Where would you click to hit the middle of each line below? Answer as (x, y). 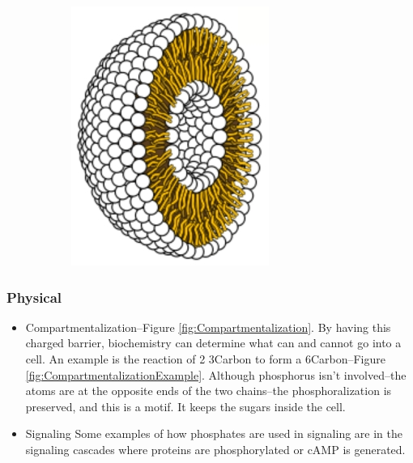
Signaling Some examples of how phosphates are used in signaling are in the (214, 433)
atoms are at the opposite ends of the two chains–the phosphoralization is (209, 391)
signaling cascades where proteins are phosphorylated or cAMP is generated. (215, 449)
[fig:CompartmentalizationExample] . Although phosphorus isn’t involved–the (216, 374)
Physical (34, 297)
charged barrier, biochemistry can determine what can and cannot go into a (213, 343)
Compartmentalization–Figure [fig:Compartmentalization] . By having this (208, 327)
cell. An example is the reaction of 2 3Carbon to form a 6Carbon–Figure (205, 359)
